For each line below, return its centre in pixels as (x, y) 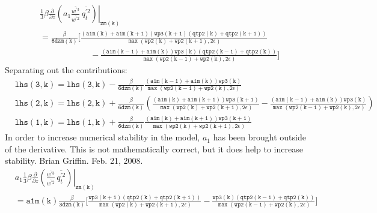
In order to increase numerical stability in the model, (103, 137)
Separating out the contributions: (66, 70)
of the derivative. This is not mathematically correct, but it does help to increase (154, 148)
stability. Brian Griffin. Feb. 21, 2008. (74, 160)
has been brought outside (259, 137)
